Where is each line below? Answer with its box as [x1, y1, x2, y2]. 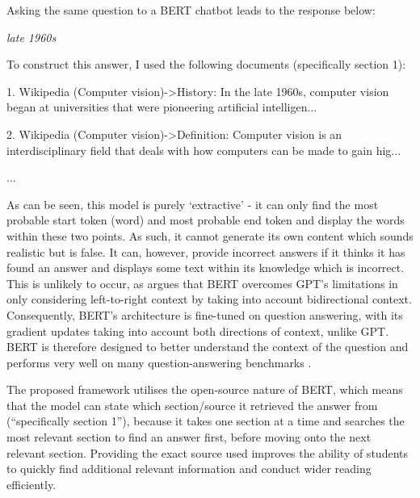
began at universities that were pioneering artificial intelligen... [6, 98, 317, 115]
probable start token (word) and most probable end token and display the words [6, 211, 405, 228]
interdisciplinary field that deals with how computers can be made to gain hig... [6, 141, 401, 158]
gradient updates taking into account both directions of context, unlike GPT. [6, 322, 389, 339]
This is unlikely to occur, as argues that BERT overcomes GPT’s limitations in [6, 274, 398, 291]
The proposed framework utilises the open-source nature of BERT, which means [6, 381, 403, 398]
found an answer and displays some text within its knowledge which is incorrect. [6, 259, 405, 276]
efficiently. [6, 475, 57, 492]
